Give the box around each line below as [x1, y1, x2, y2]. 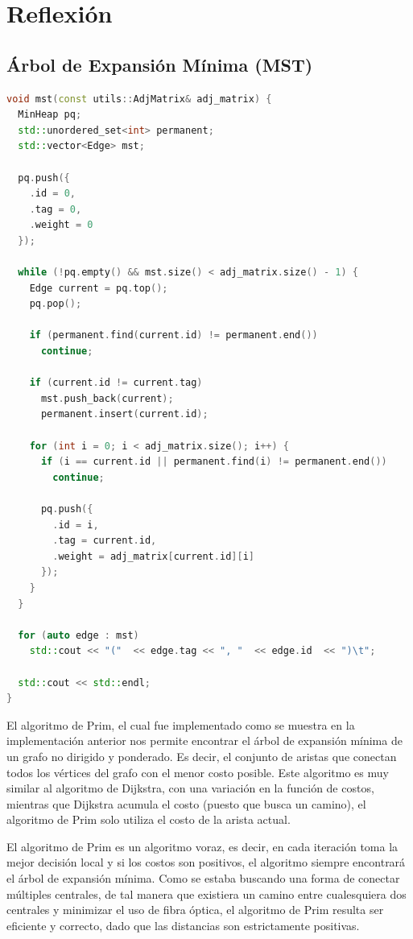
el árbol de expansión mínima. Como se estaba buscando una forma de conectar [6, 870, 400, 887]
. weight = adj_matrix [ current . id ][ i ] [52, 550, 254, 562]
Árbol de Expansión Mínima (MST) [6, 52, 313, 77]
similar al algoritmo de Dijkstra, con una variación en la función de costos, [6, 780, 374, 796]
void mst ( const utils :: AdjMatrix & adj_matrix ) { [6, 93, 272, 105]
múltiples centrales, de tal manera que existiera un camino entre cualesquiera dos [6, 885, 407, 902]
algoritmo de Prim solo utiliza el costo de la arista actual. [6, 811, 291, 828]
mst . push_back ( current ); [40, 392, 174, 404]
